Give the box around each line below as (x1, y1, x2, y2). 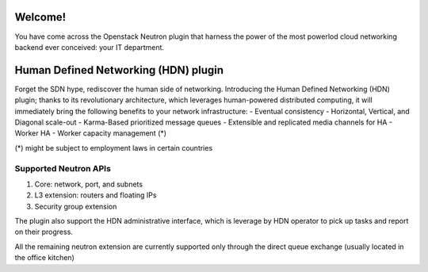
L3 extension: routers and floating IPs (34, 190, 157, 200)
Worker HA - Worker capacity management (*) (14, 128, 166, 138)
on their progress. (14, 227, 73, 237)
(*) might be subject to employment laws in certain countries (14, 143, 213, 152)
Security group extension (34, 201, 117, 211)
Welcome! (14, 10, 67, 24)
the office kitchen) (14, 253, 75, 262)
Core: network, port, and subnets (34, 179, 143, 189)
